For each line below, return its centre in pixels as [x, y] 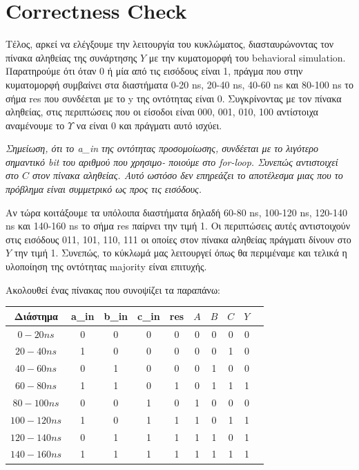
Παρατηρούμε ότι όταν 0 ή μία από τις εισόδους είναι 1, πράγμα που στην [154, 71]
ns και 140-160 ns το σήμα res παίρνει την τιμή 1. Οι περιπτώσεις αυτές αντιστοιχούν [178, 226]
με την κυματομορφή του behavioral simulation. [247, 57]
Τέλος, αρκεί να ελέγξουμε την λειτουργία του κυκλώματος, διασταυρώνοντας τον [170, 44]
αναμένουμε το [35, 125]
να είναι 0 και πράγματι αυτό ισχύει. [149, 125]
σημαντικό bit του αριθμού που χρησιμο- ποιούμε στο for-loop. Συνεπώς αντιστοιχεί [172, 161]
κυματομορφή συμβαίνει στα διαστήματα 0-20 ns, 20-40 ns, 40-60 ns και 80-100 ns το [179, 84]
